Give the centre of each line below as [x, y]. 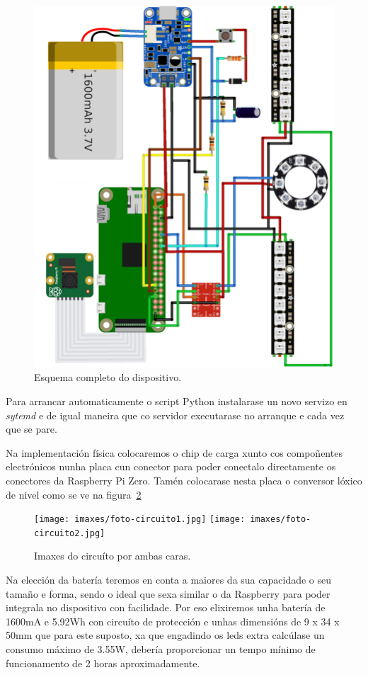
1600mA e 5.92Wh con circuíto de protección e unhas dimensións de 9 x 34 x [173, 621]
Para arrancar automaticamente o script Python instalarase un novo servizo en [177, 401]
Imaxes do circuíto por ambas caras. [113, 556]
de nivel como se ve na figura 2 [74, 494]
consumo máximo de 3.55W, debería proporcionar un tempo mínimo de [161, 649]
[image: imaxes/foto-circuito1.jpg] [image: [140, 520]
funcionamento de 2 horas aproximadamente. [103, 663]
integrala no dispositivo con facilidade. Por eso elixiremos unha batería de [166, 607]
